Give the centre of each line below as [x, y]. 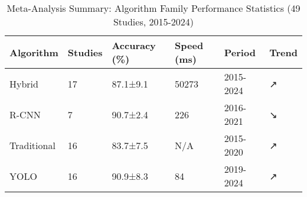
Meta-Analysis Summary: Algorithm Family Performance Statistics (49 [153, 8]
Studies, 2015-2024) [153, 22]
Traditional [32, 145]
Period [240, 52]
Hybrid [24, 83]
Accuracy [134, 45]
